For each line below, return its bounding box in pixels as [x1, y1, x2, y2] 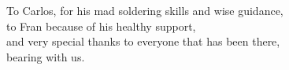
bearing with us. [6, 48, 85, 64]
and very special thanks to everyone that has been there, [6, 33, 280, 50]
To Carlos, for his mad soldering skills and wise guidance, [6, 2, 283, 18]
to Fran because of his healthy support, [6, 17, 196, 34]
